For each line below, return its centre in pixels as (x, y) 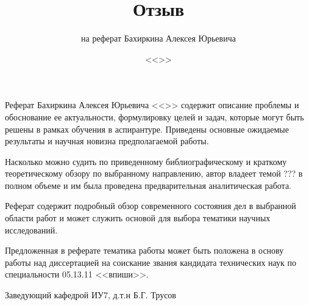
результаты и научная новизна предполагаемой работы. (107, 141)
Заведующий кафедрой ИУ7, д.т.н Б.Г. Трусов (91, 295)
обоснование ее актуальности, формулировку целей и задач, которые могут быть (154, 116)
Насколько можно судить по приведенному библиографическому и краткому (146, 161)
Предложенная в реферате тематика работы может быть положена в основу (144, 250)
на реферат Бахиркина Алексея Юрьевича (158, 38)
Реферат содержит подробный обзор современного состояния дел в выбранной (151, 206)
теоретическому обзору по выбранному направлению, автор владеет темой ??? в (154, 173)
